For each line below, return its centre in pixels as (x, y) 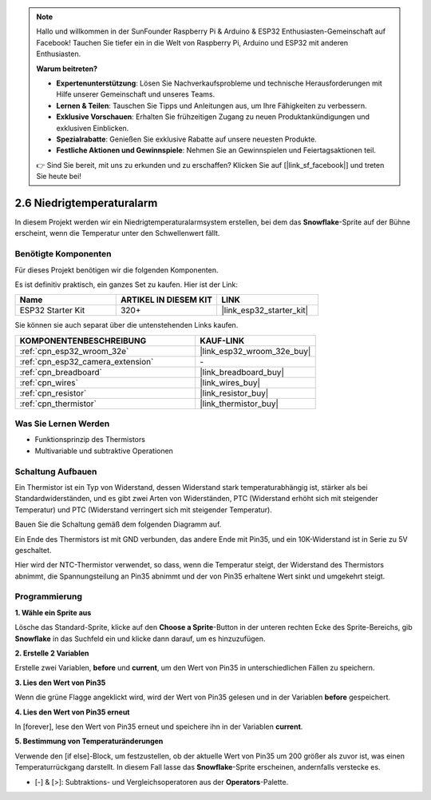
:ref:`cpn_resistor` (53, 393)
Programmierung (49, 597)
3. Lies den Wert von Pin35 (60, 683)
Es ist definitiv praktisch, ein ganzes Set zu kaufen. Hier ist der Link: (127, 285)
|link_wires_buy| (230, 382)
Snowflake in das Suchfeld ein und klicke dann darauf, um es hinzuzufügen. (140, 639)
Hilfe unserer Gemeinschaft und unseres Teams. (136, 94)
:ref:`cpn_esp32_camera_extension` (87, 361)
